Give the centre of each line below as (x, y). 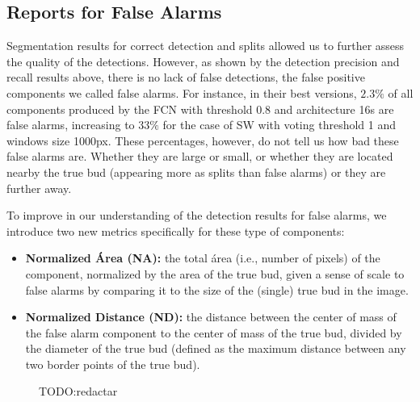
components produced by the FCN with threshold (130, 109)
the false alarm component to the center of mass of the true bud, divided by (214, 332)
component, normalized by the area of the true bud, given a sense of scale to (215, 273)
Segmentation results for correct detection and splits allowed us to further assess (206, 46)
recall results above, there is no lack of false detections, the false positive (186, 77)
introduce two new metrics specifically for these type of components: (176, 230)
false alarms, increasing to (71, 125)
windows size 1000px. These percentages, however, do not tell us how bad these (203, 140)
